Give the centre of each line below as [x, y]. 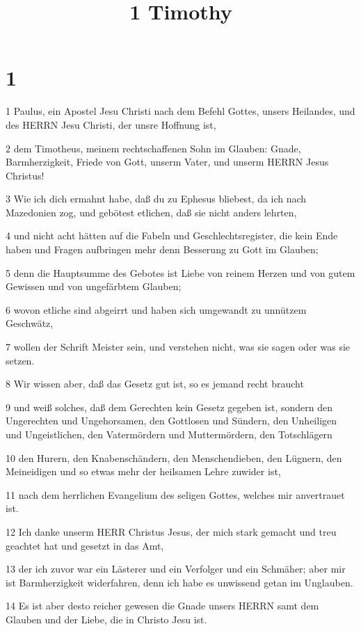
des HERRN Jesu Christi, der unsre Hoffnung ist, [111, 124]
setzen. [20, 360]
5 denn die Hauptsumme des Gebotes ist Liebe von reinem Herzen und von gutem [180, 272]
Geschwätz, [30, 323]
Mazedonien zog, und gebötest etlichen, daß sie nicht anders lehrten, [151, 212]
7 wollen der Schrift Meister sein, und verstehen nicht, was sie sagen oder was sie [178, 347]
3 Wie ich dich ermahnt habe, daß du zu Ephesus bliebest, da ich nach [156, 199]
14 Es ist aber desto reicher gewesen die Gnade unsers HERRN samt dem [162, 606]
